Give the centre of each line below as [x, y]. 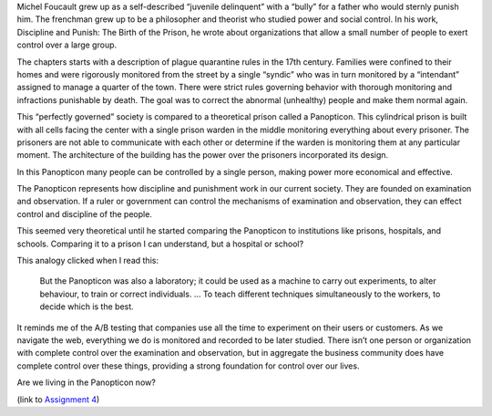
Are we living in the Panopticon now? [87, 382]
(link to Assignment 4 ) [58, 399]
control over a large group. [67, 45]
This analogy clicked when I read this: [88, 261]
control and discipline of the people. [84, 213]
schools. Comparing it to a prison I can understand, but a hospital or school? [160, 244]
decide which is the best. [87, 307]
